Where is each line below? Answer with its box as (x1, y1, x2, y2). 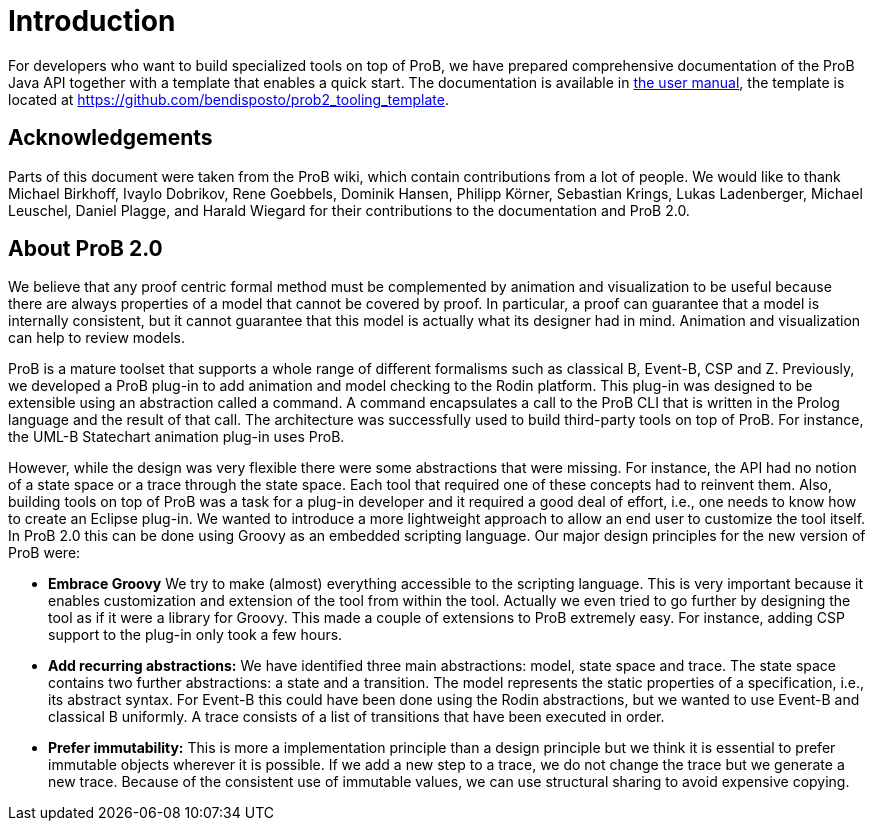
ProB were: (8, 544, 81, 562)
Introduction (8, 4, 176, 38)
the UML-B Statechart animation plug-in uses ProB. (8, 428, 345, 446)
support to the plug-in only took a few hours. (48, 626, 343, 644)
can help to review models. (8, 329, 186, 347)
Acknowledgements (8, 125, 213, 151)
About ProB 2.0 (8, 236, 163, 262)
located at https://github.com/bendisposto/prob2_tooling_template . (8, 90, 449, 108)
